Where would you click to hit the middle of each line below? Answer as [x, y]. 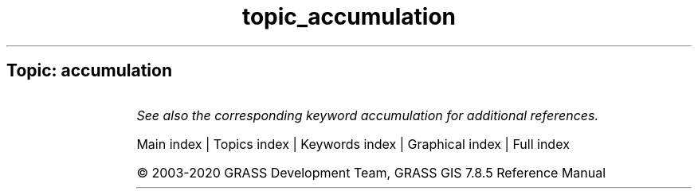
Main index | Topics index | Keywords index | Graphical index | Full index [353, 144]
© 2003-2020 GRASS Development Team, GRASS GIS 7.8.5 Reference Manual [371, 172]
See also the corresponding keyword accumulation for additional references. [368, 115]
